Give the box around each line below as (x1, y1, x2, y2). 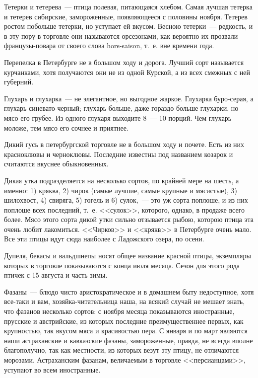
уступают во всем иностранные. (4, 364, 101, 375)
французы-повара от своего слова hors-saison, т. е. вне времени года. (4, 40, 214, 51)
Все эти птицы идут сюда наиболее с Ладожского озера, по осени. (4, 233, 204, 244)
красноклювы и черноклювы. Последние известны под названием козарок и (4, 149, 233, 159)
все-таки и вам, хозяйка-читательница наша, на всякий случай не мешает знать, (4, 296, 245, 306)
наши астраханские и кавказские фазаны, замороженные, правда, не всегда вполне (4, 335, 253, 345)
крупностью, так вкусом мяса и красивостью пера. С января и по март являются (4, 325, 248, 336)
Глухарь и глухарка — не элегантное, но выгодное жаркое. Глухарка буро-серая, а (4, 93, 254, 103)
